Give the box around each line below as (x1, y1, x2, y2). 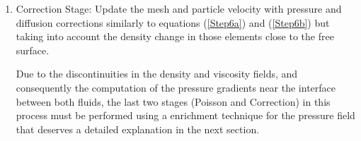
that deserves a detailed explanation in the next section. (16, 121, 260, 136)
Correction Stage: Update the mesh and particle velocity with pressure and (16, 1, 342, 16)
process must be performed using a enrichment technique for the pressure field (16, 108, 355, 123)
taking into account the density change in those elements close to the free (16, 29, 334, 44)
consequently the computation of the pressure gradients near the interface (16, 80, 336, 94)
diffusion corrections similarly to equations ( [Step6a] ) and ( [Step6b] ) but (16, 15, 330, 30)
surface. (16, 42, 50, 57)
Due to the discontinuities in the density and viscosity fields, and (16, 66, 298, 81)
